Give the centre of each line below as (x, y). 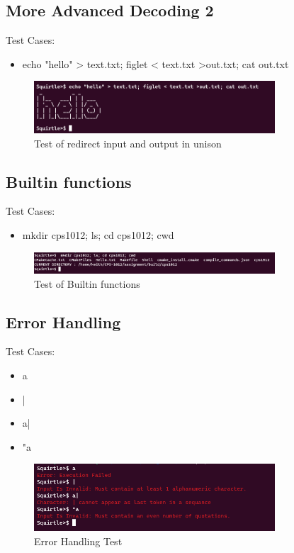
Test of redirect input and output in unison (128, 143)
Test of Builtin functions (87, 283)
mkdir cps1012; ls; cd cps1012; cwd (98, 235)
